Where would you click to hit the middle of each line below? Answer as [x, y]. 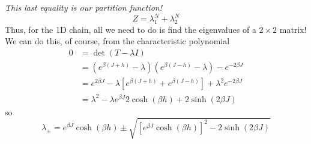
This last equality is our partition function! [83, 7]
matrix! [293, 29]
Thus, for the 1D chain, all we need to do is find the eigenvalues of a [131, 29]
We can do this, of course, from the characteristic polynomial [117, 41]
